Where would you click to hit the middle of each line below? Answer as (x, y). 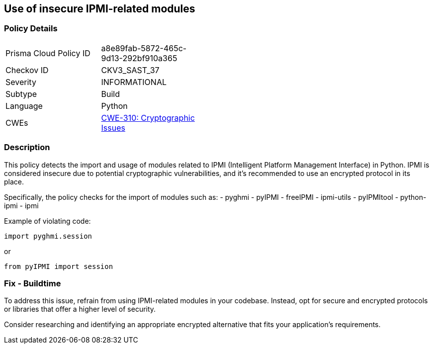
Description (27, 147)
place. (14, 181)
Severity (21, 82)
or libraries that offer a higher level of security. (80, 309)
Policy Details (31, 29)
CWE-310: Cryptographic (148, 118)
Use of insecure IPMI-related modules (100, 9)
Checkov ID (27, 70)
